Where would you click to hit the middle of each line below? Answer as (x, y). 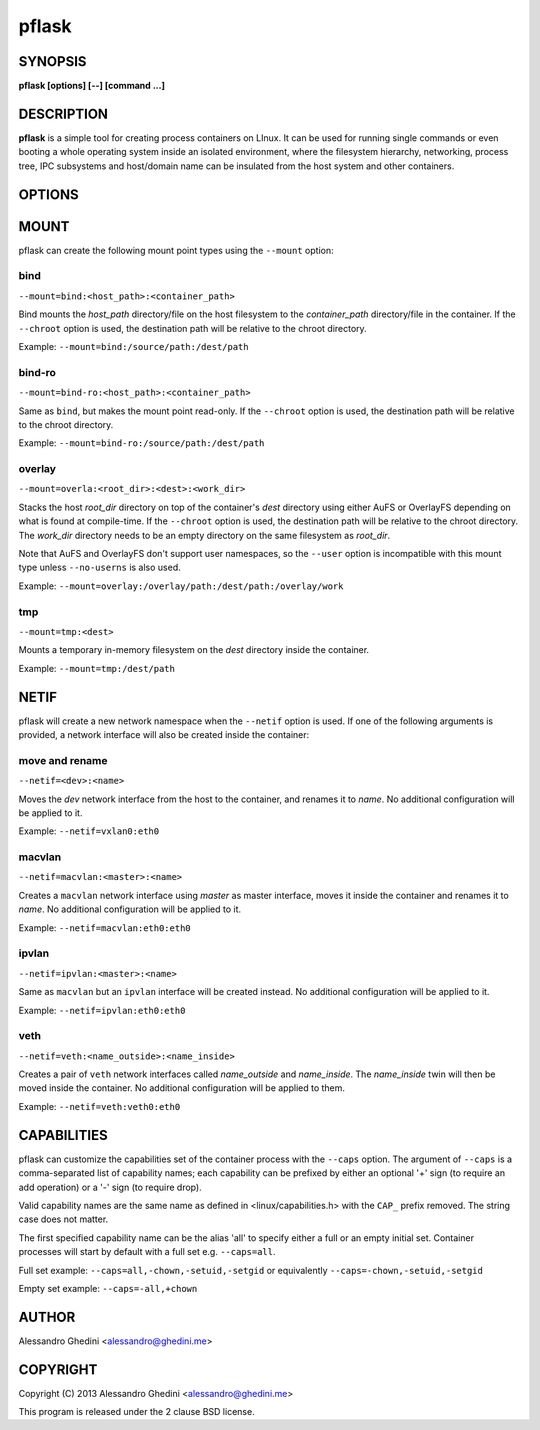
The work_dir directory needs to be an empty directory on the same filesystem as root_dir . (204, 535)
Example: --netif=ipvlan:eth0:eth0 (102, 1010)
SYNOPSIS (52, 61)
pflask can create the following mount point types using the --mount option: (176, 250)
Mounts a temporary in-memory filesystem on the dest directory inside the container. (194, 650)
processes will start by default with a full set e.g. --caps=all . (147, 1252)
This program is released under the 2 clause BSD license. (136, 1412)
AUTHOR (47, 1316)
